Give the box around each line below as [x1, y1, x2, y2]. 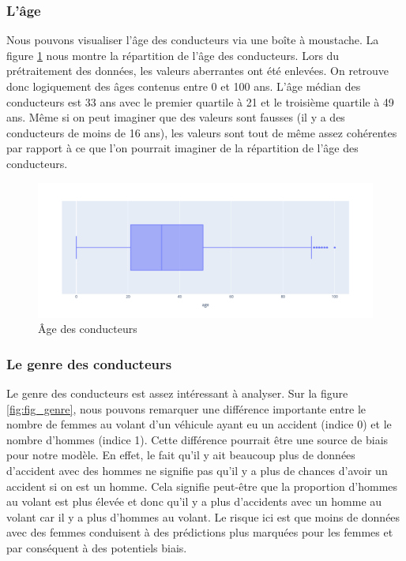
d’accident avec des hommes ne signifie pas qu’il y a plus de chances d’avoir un [6, 462, 388, 478]
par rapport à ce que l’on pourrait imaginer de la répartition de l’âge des [6, 140, 359, 156]
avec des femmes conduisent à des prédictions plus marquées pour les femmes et [6, 524, 393, 540]
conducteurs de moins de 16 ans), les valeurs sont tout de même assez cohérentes [6, 124, 397, 140]
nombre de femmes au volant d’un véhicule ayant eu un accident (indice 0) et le [6, 416, 392, 432]
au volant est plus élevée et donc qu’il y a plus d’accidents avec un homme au [6, 493, 382, 510]
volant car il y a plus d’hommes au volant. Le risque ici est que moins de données [6, 508, 400, 525]
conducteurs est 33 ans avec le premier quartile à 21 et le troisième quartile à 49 [6, 93, 394, 110]
